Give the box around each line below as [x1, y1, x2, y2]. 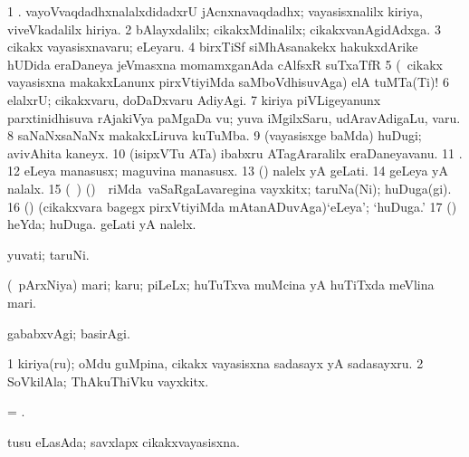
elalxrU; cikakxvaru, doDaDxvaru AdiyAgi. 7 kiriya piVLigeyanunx [7, 90, 381, 109]
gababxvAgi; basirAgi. [7, 323, 130, 342]
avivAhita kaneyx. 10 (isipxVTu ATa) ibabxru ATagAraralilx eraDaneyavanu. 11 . [7, 143, 463, 162]
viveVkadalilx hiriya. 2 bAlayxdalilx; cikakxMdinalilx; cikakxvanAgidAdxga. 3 [7, 19, 441, 38]
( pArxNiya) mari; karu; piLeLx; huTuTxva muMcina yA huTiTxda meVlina [7, 275, 435, 294]
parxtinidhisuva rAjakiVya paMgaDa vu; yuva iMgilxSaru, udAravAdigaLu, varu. [7, 108, 461, 127]
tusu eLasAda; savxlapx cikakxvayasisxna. [7, 432, 240, 451]
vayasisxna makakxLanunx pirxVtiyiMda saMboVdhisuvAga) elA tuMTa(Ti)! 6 [7, 72, 449, 91]
